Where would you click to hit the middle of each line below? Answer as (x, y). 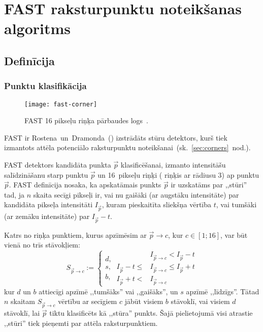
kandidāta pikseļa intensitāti (48, 204)
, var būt (234, 234)
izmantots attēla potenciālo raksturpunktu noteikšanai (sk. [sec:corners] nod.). (127, 147)
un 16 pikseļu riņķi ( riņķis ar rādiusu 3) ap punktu (178, 174)
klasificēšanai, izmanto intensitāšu (173, 164)
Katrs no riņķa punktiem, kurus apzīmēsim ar (75, 234)
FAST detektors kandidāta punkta (58, 164)
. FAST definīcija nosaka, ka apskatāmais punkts (85, 185)
